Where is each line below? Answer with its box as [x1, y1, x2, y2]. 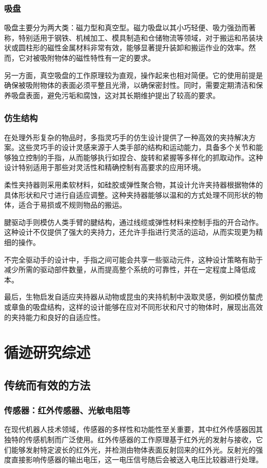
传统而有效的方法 [4, 377, 90, 392]
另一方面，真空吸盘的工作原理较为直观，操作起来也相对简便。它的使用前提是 [4, 69, 263, 80]
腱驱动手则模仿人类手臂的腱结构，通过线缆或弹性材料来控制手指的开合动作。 [4, 216, 263, 227]
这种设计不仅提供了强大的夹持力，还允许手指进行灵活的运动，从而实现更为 [4, 227, 256, 237]
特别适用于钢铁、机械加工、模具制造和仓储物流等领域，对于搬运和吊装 [18, 32, 256, 43]
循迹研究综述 [4, 342, 91, 363]
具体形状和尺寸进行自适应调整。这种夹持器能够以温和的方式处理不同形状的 [4, 189, 256, 200]
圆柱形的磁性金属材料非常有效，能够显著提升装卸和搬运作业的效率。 [18, 42, 249, 53]
